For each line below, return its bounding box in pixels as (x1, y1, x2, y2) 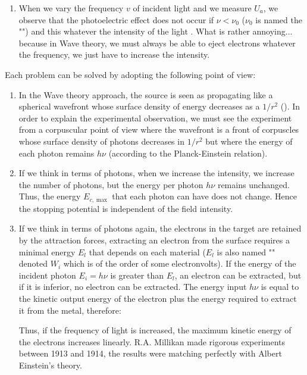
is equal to (261, 280, 299, 293)
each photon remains (18, 146, 95, 159)
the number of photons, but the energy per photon (18, 178, 203, 190)
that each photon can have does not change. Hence (112, 190, 297, 202)
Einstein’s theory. (18, 358, 82, 371)
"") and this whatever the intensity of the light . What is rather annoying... (18, 25, 293, 37)
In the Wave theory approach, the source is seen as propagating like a (18, 88, 273, 101)
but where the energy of (205, 135, 293, 147)
